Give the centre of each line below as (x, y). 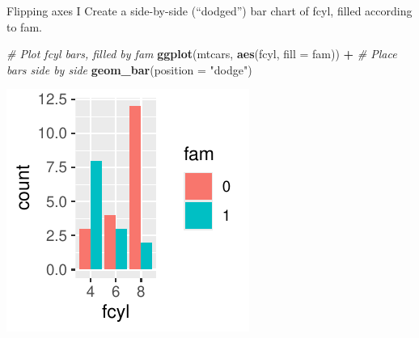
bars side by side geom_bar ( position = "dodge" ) (129, 69)
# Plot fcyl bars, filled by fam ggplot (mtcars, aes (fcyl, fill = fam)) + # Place (202, 54)
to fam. (24, 26)
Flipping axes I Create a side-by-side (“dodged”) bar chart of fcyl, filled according (209, 11)
